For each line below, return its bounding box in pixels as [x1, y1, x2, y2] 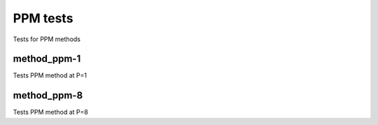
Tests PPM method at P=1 [13, 71, 87, 80]
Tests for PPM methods [13, 35, 80, 43]
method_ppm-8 [13, 89, 83, 101]
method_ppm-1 [13, 53, 81, 65]
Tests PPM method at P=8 [13, 108, 89, 117]
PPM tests [13, 10, 73, 26]
